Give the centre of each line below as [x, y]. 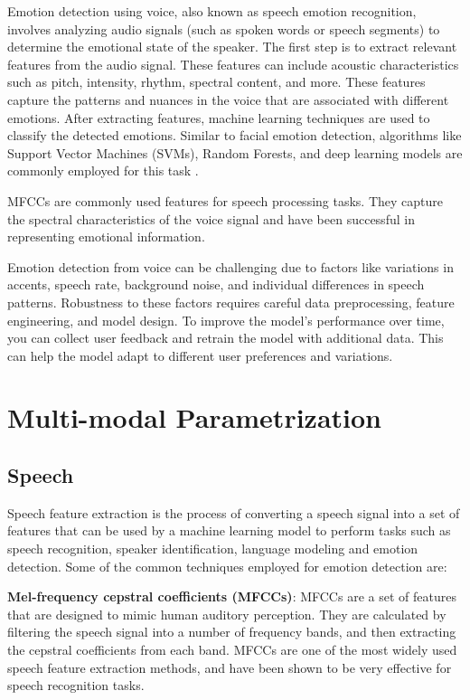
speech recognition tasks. [76, 685]
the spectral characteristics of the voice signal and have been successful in [211, 218]
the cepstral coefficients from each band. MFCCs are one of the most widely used [232, 650]
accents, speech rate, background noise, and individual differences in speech [216, 284]
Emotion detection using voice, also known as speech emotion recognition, [212, 11]
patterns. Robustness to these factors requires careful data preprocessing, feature [231, 302]
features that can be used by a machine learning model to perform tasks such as [229, 530]
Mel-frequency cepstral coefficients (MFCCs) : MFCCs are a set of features [232, 596]
